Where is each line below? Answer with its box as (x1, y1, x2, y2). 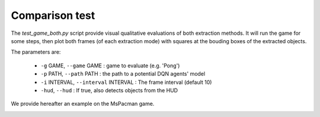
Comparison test (11, 9, 95, 22)
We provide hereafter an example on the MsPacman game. (11, 100, 155, 108)
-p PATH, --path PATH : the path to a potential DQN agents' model (40, 70, 206, 77)
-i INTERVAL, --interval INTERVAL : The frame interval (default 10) (40, 79, 212, 86)
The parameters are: (11, 48, 61, 56)
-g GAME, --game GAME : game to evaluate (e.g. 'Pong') (40, 62, 180, 69)
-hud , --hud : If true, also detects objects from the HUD (40, 86, 178, 94)
